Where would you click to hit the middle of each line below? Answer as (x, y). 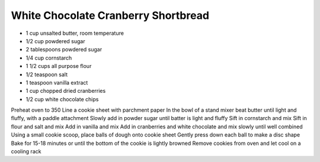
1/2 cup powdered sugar (55, 41)
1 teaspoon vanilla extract (57, 82)
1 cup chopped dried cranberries (66, 91)
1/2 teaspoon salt (47, 74)
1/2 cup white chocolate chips (62, 99)
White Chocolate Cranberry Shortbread (110, 15)
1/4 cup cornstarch (49, 58)
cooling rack (26, 151)
